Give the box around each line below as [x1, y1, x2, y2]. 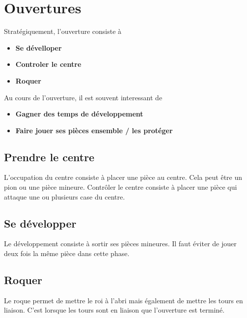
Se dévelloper [15, 42, 62, 53]
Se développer [4, 215, 77, 231]
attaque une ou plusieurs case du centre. [4, 191, 125, 202]
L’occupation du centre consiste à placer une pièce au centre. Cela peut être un [4, 172, 243, 182]
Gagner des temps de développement [15, 109, 143, 119]
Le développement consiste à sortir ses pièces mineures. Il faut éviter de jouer [4, 238, 237, 249]
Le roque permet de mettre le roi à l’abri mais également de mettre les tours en [4, 295, 243, 305]
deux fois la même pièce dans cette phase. [4, 248, 130, 259]
